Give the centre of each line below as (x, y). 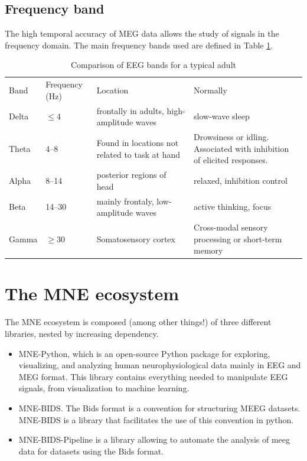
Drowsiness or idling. (231, 137)
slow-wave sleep (222, 116)
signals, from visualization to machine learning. (104, 388)
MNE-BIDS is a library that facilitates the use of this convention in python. (156, 419)
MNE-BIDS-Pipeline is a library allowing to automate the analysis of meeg (154, 439)
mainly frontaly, (125, 201)
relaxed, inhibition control (241, 180)
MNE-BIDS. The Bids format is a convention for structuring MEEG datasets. (159, 408)
